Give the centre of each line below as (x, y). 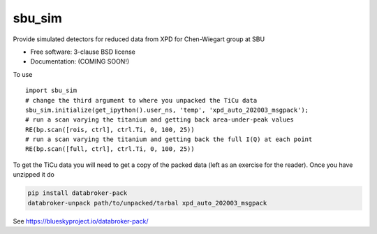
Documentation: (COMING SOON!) (80, 61)
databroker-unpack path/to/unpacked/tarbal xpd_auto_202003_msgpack (147, 203)
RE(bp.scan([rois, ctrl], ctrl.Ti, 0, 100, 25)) (110, 130)
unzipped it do (34, 175)
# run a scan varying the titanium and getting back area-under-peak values (160, 120)
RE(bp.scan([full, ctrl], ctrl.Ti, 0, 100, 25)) (110, 149)
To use (23, 74)
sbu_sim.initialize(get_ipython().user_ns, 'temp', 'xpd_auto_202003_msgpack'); (167, 110)
